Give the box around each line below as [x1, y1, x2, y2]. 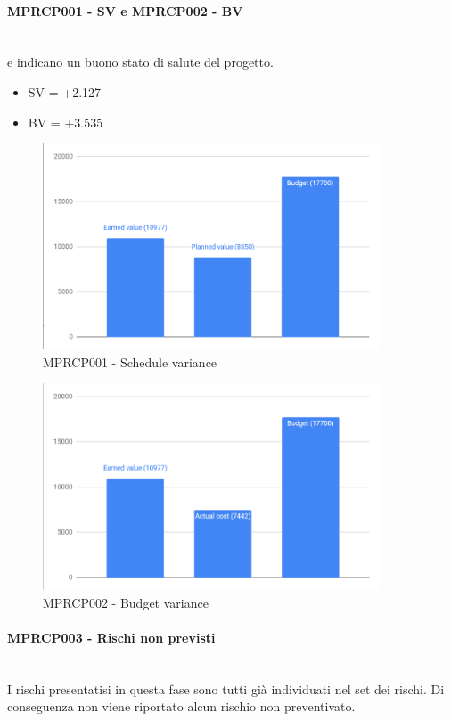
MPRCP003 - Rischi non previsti [7, 627, 216, 646]
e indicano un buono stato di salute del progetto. [7, 53, 274, 71]
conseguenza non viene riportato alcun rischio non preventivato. [7, 697, 356, 716]
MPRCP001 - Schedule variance [43, 352, 217, 371]
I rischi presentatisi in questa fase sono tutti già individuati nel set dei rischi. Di [7, 679, 445, 698]
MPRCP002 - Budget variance [43, 593, 209, 611]
